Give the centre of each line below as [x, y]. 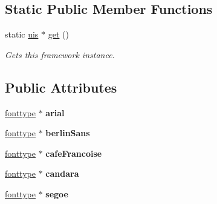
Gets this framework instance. [60, 54]
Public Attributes [61, 87]
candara [62, 173]
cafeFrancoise [74, 153]
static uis [22, 34]
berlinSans [68, 133]
